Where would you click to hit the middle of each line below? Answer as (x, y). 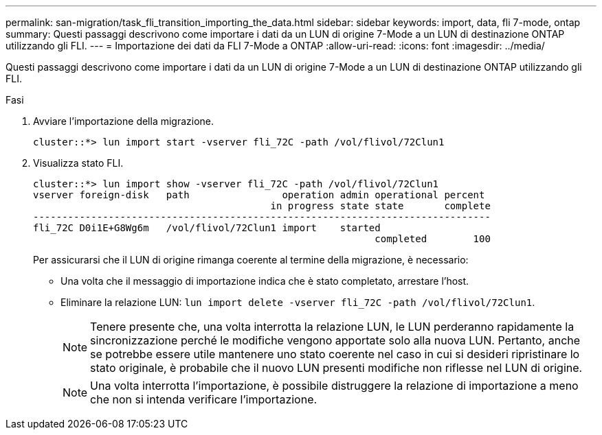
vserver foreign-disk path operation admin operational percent (259, 195)
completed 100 (433, 239)
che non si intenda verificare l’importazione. (204, 399)
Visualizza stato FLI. (78, 163)
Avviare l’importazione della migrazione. (124, 121)
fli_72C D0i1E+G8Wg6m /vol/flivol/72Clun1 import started (207, 228)
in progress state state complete (380, 206)
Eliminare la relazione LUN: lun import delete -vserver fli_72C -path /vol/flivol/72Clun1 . (298, 302)
